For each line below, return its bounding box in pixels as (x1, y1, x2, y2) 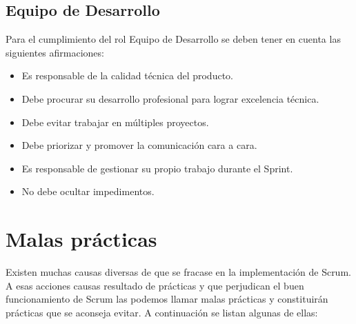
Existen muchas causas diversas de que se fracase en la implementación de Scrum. (6, 265, 351, 279)
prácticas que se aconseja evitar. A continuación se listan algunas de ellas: (6, 305, 318, 319)
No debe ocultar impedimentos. (21, 184, 155, 199)
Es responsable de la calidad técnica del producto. (21, 68, 233, 83)
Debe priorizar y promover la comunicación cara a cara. (21, 138, 257, 152)
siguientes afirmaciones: (6, 45, 104, 59)
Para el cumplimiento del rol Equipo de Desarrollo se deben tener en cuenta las (6, 32, 341, 46)
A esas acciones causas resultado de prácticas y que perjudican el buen (6, 278, 304, 292)
